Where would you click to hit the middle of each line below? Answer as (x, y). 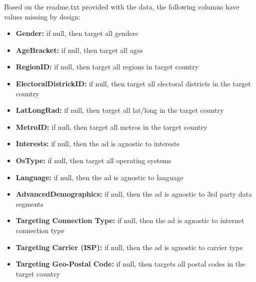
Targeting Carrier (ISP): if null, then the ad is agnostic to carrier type (129, 247)
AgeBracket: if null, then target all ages (79, 50)
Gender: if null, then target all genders (77, 33)
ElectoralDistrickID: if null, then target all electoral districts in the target (133, 83)
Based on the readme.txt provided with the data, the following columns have (122, 6)
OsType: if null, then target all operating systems (93, 160)
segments (29, 203)
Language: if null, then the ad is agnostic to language (99, 177)
